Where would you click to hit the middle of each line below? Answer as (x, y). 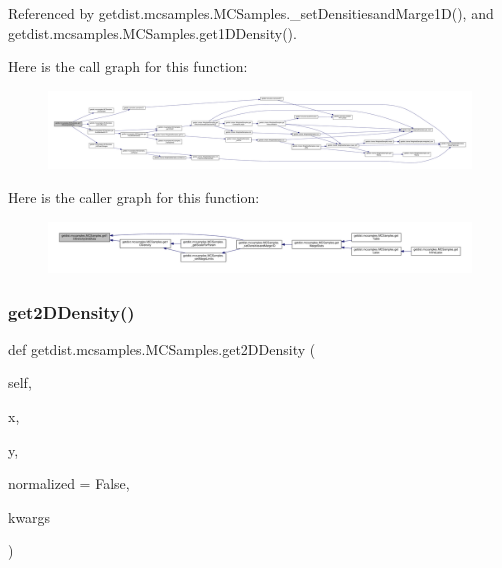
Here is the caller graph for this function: (134, 197)
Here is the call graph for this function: (128, 66)
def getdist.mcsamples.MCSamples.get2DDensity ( (162, 348)
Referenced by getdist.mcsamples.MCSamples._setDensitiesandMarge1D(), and (251, 13)
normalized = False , (69, 483)
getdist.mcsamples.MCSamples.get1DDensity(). (152, 32)
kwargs (29, 516)
